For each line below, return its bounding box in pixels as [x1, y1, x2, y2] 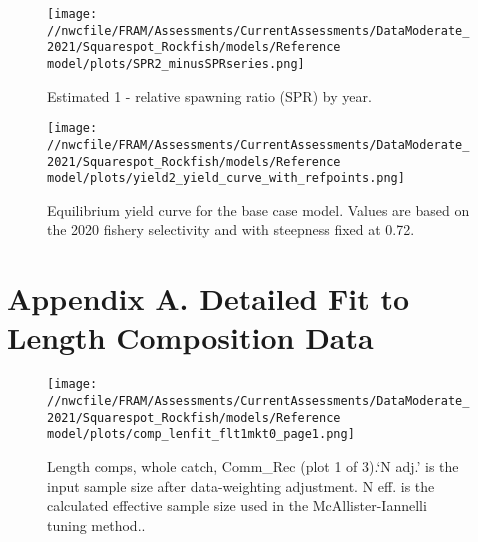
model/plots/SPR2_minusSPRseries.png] [47, 56, 305, 71]
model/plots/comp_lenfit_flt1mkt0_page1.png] [47, 427, 355, 442]
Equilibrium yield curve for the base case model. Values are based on [47, 199, 470, 220]
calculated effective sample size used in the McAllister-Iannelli [47, 495, 427, 516]
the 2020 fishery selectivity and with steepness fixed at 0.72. [47, 219, 415, 240]
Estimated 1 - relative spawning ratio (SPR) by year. [47, 85, 372, 106]
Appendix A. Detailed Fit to [7, 278, 410, 319]
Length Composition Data [7, 317, 374, 358]
